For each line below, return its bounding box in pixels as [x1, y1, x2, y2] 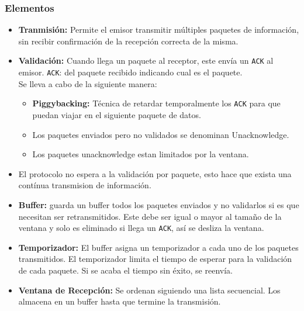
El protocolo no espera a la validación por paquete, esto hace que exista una [18, 167, 292, 179]
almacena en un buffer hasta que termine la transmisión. [18, 295, 221, 307]
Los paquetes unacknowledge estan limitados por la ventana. [32, 148, 249, 160]
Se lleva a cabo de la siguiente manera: [18, 77, 157, 89]
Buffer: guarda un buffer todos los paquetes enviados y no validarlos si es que [18, 198, 299, 210]
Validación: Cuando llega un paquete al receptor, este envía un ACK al [18, 54, 274, 67]
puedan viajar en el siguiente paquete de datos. [32, 108, 201, 120]
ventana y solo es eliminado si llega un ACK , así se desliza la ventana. [18, 222, 264, 234]
